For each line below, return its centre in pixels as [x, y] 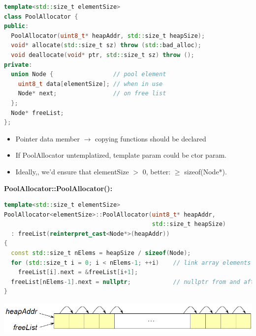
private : [18, 65]
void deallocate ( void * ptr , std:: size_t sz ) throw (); [103, 55]
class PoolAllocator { [41, 16]
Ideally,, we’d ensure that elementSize [72, 171]
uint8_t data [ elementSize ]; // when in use [90, 84]
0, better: [157, 171]
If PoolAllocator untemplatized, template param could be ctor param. [121, 155]
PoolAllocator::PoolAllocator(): [58, 188]
